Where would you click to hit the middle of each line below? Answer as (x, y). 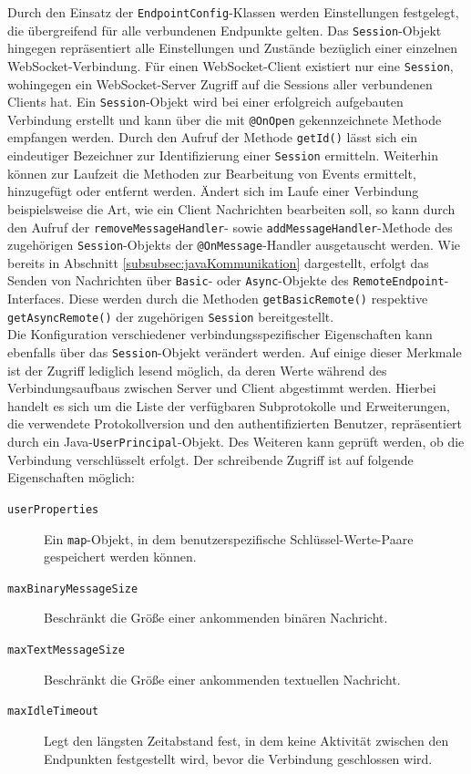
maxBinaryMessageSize (73, 588)
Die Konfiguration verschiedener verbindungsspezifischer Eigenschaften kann (220, 334)
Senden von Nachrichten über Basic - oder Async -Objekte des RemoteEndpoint (226, 280)
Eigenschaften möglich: (71, 477)
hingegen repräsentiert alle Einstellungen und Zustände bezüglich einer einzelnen (233, 48)
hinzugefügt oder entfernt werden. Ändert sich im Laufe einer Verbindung (213, 191)
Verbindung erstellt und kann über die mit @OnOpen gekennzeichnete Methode (225, 119)
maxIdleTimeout (53, 712)
